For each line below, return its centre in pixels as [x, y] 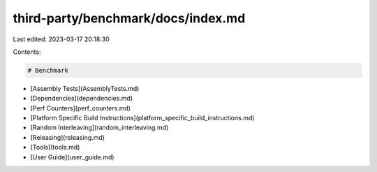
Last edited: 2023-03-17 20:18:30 [61, 39]
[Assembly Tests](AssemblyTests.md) [85, 88]
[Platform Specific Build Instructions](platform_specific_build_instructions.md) [142, 118]
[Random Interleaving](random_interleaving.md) [99, 128]
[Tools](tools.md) [55, 148]
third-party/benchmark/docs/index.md [129, 18]
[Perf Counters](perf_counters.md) [81, 108]
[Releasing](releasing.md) [67, 137]
